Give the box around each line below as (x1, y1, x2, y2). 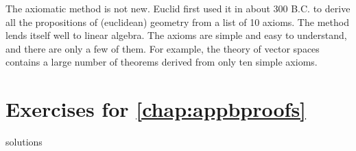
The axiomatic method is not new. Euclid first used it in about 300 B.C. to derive (5, 1, 351, 15)
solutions (5, 135, 43, 149)
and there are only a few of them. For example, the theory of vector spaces (5, 41, 320, 55)
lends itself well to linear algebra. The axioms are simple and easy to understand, (5, 28, 347, 42)
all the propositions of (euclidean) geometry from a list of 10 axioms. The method (5, 14, 349, 29)
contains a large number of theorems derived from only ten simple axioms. (5, 55, 318, 69)
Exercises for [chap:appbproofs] (5, 95, 307, 123)
